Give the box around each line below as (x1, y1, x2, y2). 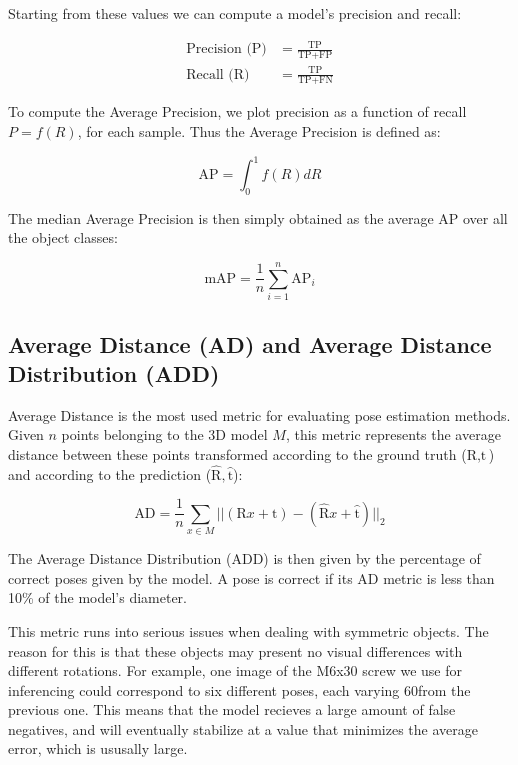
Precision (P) (186, 42, 267, 57)
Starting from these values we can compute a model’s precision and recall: (8, 3, 462, 23)
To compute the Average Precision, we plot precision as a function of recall (8, 101, 467, 122)
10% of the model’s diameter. (8, 587, 187, 608)
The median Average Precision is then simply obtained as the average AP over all (8, 207, 508, 228)
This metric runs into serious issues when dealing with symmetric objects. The (8, 620, 489, 641)
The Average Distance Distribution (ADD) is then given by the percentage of (8, 548, 481, 569)
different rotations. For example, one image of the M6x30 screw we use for (8, 660, 463, 681)
